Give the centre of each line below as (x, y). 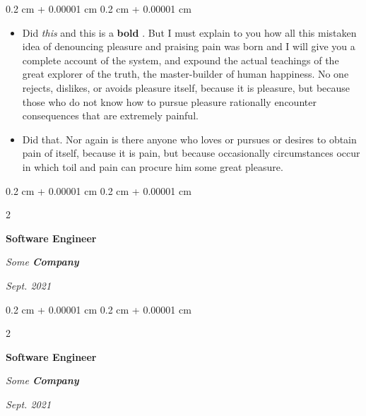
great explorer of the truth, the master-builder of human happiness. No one (185, 74)
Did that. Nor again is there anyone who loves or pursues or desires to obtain (189, 139)
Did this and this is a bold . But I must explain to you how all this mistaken (189, 32)
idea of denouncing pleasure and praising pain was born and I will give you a (189, 46)
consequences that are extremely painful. (110, 115)
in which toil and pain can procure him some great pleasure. (153, 166)
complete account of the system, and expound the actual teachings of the (181, 60)
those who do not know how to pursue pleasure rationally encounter (169, 101)
